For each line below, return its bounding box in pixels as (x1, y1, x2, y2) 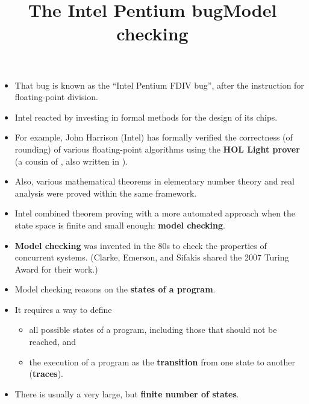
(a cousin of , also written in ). (14, 154, 128, 167)
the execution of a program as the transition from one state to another (29, 355, 296, 368)
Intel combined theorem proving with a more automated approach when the (14, 207, 296, 219)
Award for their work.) (14, 262, 98, 275)
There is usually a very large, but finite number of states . (14, 387, 239, 400)
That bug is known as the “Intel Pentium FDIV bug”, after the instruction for (14, 78, 304, 91)
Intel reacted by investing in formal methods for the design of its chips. (14, 110, 278, 123)
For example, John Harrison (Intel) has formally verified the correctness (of (14, 131, 293, 144)
